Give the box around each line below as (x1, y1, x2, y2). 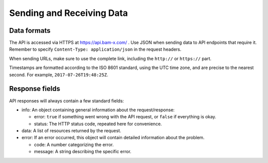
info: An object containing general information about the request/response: (21, 107, 175, 113)
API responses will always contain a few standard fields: (9, 97, 124, 104)
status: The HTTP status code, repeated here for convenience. (34, 121, 162, 127)
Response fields (9, 84, 61, 93)
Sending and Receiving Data (9, 7, 129, 18)
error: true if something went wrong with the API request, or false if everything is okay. (34, 114, 216, 120)
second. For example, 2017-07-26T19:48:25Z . (9, 72, 109, 78)
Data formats (9, 26, 51, 35)
